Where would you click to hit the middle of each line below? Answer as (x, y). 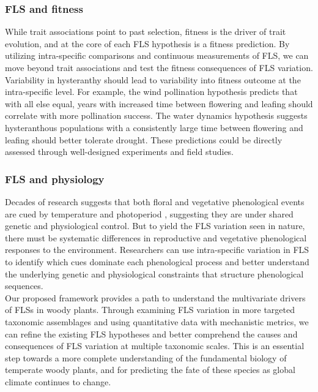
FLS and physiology (55, 179)
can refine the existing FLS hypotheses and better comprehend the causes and (151, 334)
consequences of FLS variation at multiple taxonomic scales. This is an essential (155, 346)
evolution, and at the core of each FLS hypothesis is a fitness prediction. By (147, 43)
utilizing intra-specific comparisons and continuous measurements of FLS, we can (157, 55)
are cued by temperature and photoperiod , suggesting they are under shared (149, 213)
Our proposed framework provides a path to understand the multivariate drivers (155, 297)
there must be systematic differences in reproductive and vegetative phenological (156, 237)
